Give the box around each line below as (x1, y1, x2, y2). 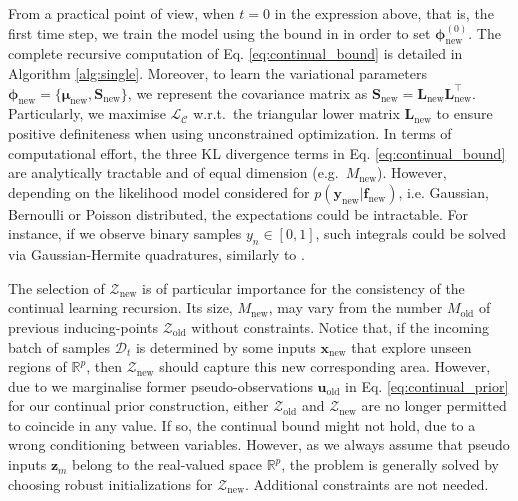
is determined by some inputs (135, 336, 316, 357)
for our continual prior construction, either (8, 395, 269, 416)
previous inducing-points (8, 316, 158, 337)
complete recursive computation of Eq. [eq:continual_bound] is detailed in (8, 43, 463, 64)
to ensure (436, 103, 493, 124)
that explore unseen (351, 336, 472, 357)
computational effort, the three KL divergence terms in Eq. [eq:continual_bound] (8, 142, 506, 163)
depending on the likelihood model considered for (8, 181, 310, 202)
